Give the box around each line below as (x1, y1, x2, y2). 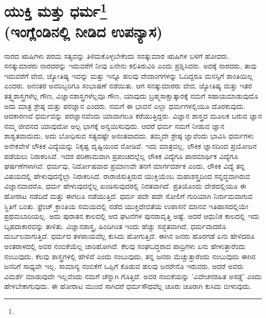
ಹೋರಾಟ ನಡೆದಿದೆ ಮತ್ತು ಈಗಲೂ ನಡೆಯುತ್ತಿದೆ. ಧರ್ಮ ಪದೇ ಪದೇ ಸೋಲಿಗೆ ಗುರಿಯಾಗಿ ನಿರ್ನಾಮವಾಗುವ (4, 190, 253, 201)
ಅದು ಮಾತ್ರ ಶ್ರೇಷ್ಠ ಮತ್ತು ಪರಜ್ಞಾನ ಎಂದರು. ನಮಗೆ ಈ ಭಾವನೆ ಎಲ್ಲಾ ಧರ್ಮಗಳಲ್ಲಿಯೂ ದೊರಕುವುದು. (4, 100, 246, 111)
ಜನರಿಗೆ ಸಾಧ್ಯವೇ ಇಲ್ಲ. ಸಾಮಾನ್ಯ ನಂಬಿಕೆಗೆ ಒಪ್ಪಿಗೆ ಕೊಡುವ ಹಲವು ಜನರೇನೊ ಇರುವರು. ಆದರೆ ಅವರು (4, 261, 243, 271)
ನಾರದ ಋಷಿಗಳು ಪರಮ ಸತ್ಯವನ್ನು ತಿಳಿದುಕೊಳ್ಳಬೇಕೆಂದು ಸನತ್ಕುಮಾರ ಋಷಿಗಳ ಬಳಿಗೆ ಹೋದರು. (4, 50, 230, 61)
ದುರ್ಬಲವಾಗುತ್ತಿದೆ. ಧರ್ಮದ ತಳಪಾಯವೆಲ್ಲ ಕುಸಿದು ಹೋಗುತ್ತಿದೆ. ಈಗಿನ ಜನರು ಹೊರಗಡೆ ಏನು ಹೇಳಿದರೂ (4, 231, 255, 241)
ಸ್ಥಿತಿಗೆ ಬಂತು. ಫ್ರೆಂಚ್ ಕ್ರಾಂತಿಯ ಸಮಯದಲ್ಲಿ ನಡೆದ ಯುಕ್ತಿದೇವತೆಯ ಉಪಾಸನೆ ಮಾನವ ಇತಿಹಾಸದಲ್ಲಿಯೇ (4, 200, 249, 211)
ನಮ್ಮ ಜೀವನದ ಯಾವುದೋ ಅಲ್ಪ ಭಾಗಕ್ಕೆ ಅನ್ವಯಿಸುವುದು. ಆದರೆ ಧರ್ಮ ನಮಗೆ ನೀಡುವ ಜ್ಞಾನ (4, 120, 225, 131)
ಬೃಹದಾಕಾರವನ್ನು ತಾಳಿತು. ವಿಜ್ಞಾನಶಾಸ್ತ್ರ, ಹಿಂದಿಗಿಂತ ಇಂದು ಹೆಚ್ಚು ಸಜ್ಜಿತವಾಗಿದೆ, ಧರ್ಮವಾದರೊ (4, 220, 226, 231)
